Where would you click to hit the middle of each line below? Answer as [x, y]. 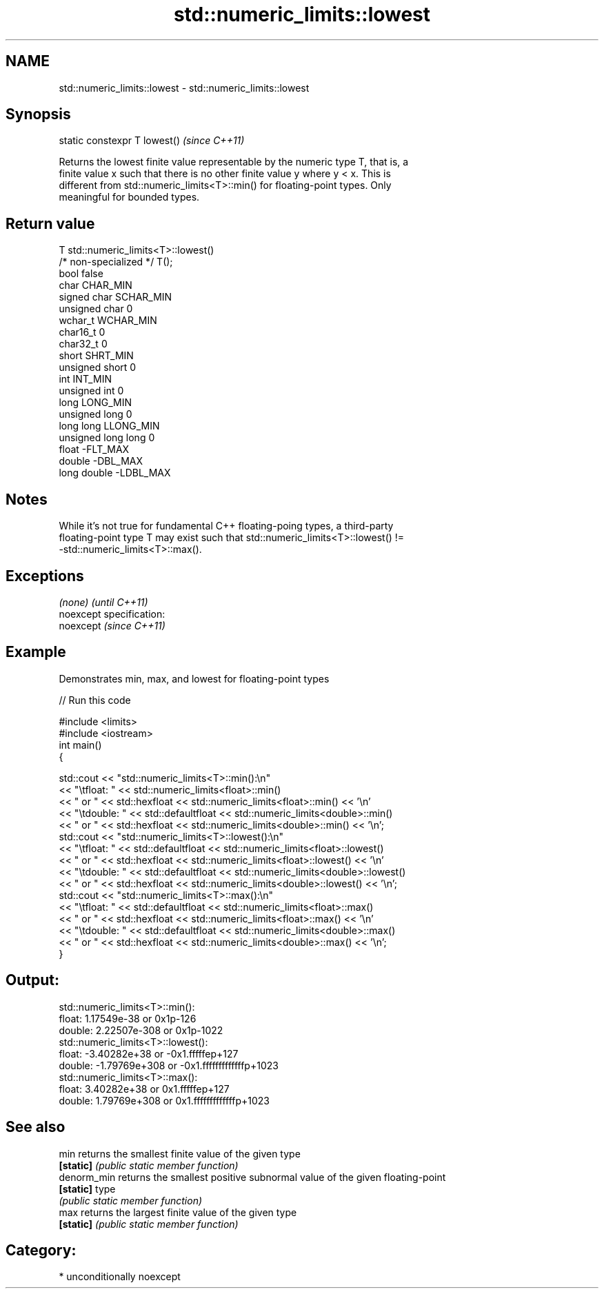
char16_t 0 [82, 332]
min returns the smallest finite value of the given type [180, 1153]
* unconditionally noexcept [120, 1277]
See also [36, 1127]
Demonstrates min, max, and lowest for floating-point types [194, 678]
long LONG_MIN [95, 403]
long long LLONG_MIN [109, 426]
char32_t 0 [83, 344]
